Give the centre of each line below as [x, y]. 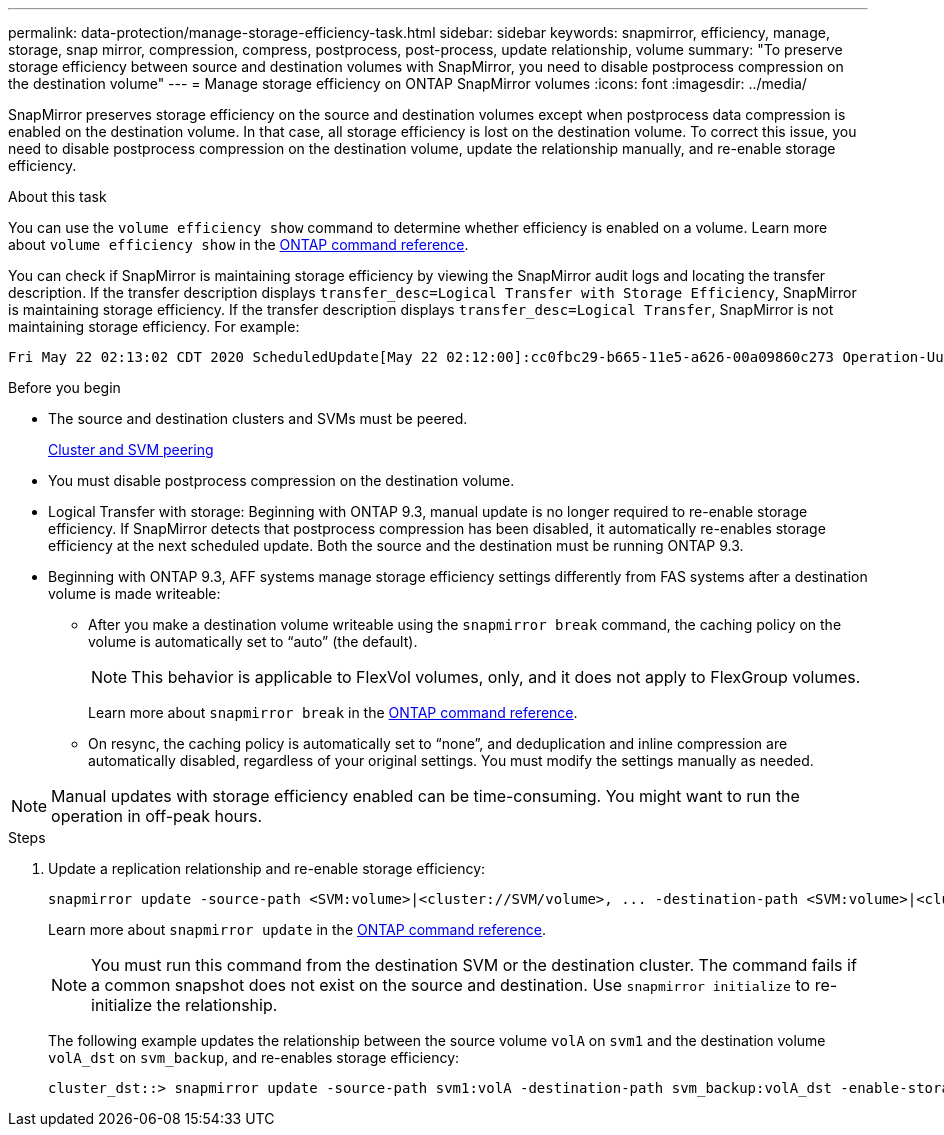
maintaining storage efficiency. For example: [154, 326]
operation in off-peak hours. [157, 816]
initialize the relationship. [184, 1005]
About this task [57, 196]
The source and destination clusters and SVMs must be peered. [258, 418]
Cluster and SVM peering [131, 449]
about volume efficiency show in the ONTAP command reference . [238, 244]
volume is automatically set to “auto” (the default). [253, 641]
